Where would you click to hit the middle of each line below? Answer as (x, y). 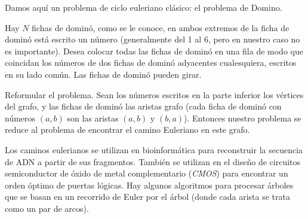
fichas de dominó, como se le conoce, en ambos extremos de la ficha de (161, 27)
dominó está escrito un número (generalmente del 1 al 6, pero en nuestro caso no (153, 39)
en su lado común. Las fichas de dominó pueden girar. (103, 74)
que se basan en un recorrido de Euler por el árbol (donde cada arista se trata (147, 197)
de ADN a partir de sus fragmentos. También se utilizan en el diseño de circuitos (153, 161)
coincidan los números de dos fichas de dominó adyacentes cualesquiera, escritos (151, 63)
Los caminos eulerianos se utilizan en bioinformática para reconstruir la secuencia (154, 149)
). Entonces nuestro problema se (243, 118)
